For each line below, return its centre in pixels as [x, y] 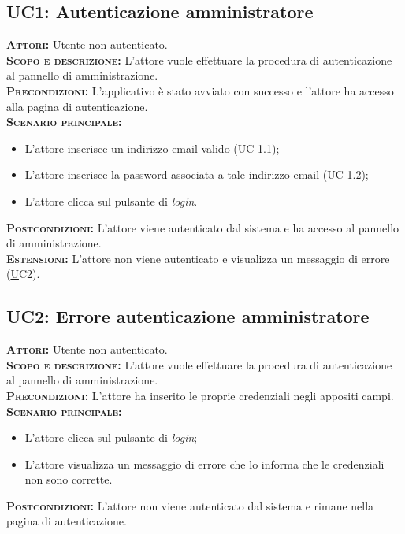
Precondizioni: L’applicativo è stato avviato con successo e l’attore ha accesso [200, 90]
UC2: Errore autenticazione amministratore [188, 316]
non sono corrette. [69, 479]
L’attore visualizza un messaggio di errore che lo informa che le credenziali [204, 464]
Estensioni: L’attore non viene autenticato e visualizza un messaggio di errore [198, 258]
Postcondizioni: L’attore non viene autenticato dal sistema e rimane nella [190, 505]
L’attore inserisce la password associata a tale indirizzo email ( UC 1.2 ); [197, 174]
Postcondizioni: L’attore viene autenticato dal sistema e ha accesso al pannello [203, 227]
